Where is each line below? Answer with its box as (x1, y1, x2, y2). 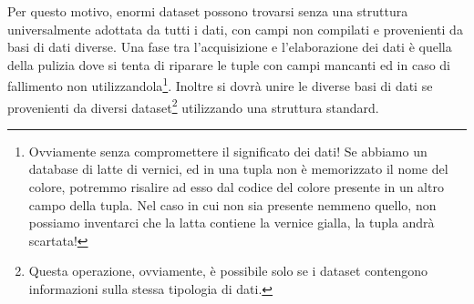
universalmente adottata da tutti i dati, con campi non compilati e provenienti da (7, 19, 463, 38)
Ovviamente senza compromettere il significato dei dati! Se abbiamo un (28, 141, 428, 160)
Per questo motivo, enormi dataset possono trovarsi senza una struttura (7, 2, 408, 20)
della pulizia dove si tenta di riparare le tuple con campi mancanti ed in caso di (7, 55, 450, 74)
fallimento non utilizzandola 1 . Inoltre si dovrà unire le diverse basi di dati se (7, 74, 433, 96)
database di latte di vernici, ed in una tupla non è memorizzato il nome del (28, 159, 448, 178)
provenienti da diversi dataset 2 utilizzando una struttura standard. (7, 95, 379, 117)
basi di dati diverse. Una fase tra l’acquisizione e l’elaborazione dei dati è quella (7, 37, 452, 56)
